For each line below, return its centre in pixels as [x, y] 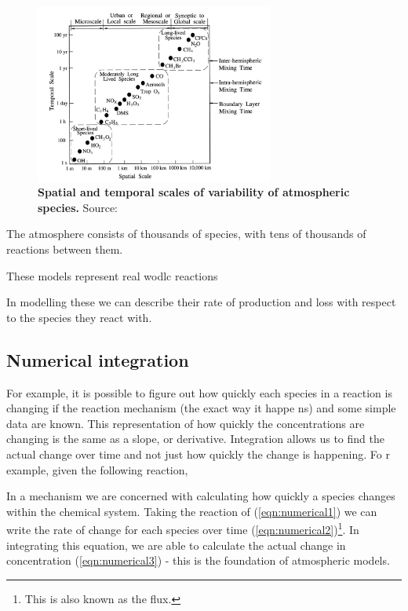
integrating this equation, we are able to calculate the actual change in [176, 545]
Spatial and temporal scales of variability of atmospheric [194, 192]
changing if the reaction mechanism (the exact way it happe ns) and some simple [201, 408]
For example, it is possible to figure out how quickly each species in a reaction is [199, 392]
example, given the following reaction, [97, 469]
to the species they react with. [79, 317]
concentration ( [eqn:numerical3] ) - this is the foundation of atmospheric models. [198, 560]
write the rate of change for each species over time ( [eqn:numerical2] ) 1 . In [183, 528]
